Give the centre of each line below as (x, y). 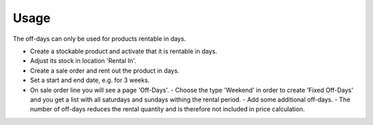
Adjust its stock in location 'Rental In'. (83, 61)
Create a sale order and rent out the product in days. (105, 70)
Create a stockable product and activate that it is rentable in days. (124, 51)
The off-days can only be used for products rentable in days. (99, 39)
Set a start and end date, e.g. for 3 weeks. (90, 80)
